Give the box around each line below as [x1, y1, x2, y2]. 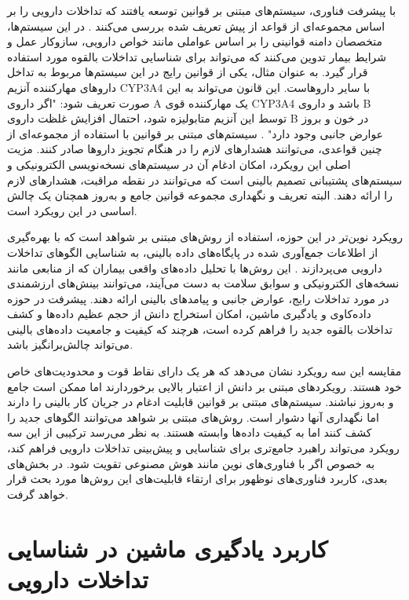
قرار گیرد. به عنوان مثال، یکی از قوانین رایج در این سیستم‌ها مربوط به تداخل [7, 64, 368, 80]
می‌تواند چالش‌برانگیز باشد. [7, 336, 133, 353]
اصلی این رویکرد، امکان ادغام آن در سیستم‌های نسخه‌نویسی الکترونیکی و [7, 155, 351, 172]
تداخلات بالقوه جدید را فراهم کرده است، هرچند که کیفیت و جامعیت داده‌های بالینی [7, 320, 393, 337]
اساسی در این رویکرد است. [7, 202, 137, 218]
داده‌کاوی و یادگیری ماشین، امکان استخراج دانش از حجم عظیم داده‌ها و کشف [7, 305, 371, 322]
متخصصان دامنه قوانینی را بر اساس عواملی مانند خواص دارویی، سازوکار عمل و [7, 33, 382, 49]
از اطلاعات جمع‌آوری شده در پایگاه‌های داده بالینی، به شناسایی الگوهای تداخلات [7, 243, 378, 260]
